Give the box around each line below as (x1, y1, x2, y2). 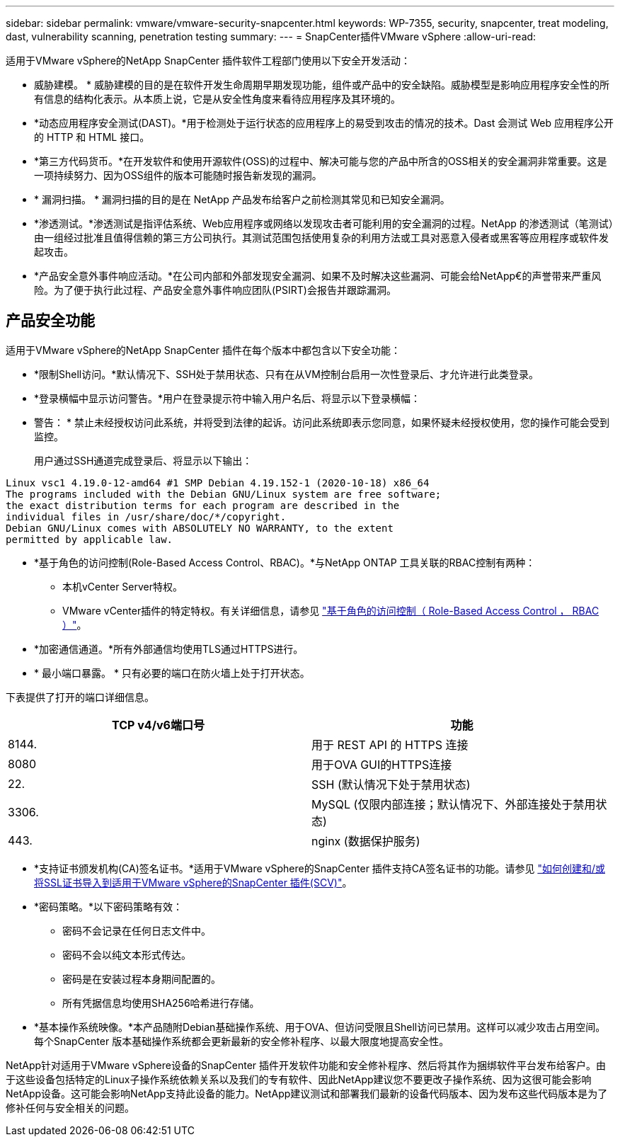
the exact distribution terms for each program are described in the (6, 499, 400, 511)
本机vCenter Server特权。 (62, 580, 183, 593)
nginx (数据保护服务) (311, 833, 420, 848)
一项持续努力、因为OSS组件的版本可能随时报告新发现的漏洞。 (34, 169, 322, 181)
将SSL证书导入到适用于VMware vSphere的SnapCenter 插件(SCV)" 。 (34, 876, 352, 889)
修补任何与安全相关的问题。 (6, 1101, 134, 1114)
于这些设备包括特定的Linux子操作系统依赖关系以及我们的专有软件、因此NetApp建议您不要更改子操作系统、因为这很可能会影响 (6, 1073, 592, 1085)
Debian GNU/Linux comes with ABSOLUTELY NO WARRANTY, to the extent (6, 522, 394, 534)
